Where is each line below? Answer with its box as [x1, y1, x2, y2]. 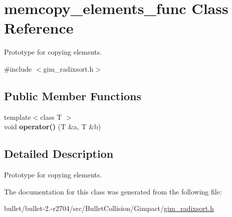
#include [4, 63, 32, 74]
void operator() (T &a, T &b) [4, 121, 101, 132]
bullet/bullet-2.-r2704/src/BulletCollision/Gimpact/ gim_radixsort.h [4, 203, 214, 213]
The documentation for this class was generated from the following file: [4, 186, 222, 196]
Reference [4, 18, 74, 38]
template [4, 111, 31, 122]
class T [40, 111, 62, 122]
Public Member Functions [4, 88, 141, 103]
